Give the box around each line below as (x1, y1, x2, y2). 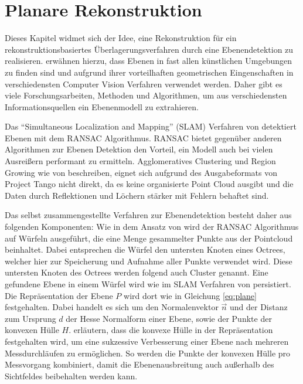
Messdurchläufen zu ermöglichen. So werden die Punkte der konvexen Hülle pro (5, 346, 291, 359)
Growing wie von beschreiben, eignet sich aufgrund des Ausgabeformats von (5, 166, 277, 178)
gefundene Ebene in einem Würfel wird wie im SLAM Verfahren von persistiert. (5, 278, 291, 290)
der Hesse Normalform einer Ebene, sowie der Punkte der (66, 312, 272, 324)
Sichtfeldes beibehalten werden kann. (5, 369, 138, 382)
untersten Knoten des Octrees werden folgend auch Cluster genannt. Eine (5, 266, 268, 278)
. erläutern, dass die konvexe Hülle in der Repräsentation (69, 324, 273, 336)
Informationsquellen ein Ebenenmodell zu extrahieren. (5, 100, 199, 113)
